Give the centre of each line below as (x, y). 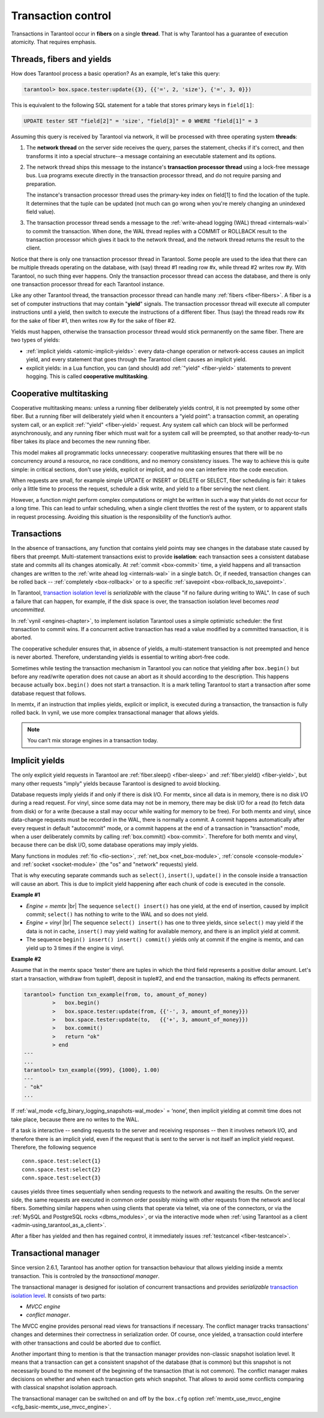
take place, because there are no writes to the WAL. (75, 1119)
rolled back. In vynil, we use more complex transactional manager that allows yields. (115, 713)
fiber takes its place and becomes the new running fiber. (81, 441)
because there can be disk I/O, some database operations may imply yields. (105, 845)
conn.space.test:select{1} (61, 1161)
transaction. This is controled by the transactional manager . (85, 1276)
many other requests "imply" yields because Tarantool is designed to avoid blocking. (116, 783)
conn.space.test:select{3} (61, 1178)
